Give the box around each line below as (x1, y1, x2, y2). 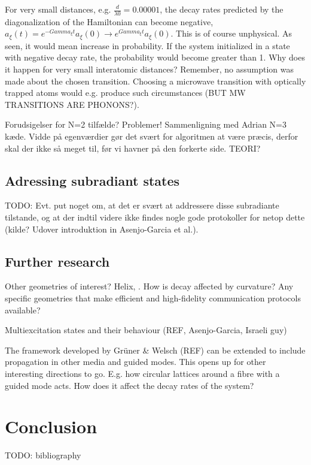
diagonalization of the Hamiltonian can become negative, (5, 15, 214, 28)
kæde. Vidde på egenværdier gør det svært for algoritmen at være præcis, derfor (5, 130, 298, 143)
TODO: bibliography (5, 449, 81, 461)
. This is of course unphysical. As (170, 27, 292, 40)
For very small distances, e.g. (5, 3, 111, 15)
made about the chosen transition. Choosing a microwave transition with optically (5, 74, 306, 87)
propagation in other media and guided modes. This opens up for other (5, 355, 266, 368)
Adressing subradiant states (5, 171, 180, 189)
